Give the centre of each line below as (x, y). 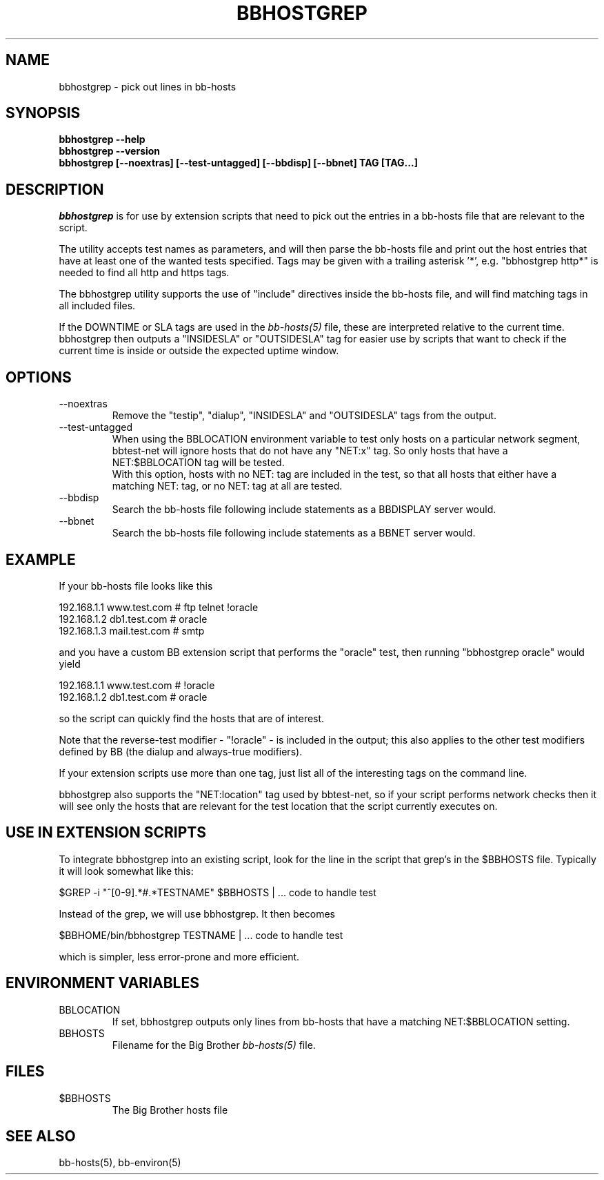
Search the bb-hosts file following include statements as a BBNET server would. (294, 533)
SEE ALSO (41, 1136)
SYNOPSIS (43, 113)
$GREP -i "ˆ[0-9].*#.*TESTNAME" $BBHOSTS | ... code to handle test (218, 892)
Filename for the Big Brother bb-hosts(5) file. (214, 1045)
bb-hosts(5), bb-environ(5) (120, 1163)
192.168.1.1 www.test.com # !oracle (137, 685)
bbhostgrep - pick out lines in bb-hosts (148, 86)
